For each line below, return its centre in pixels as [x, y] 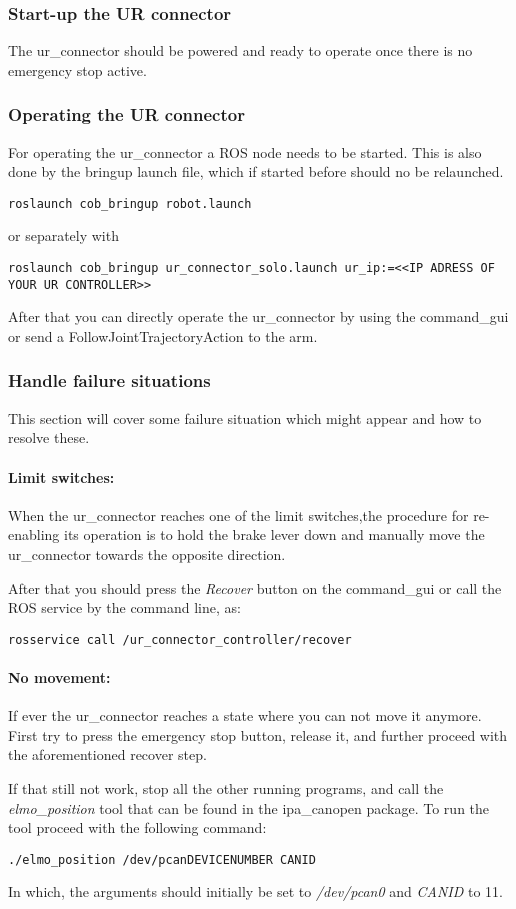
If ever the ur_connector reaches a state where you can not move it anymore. [245, 715]
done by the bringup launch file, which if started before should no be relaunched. [256, 171]
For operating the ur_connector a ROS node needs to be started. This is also [245, 151]
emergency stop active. [77, 69]
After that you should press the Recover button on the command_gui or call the [255, 587]
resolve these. [49, 437]
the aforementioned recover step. [107, 754]
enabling [34, 534]
